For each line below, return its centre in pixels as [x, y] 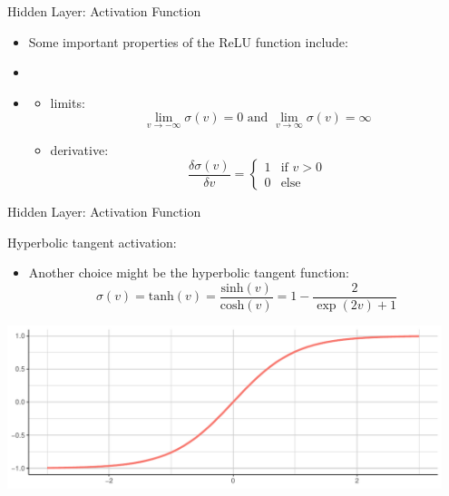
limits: [68, 102]
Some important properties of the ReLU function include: [188, 41]
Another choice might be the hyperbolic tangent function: [189, 272]
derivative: [79, 149]
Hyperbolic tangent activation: [92, 242]
